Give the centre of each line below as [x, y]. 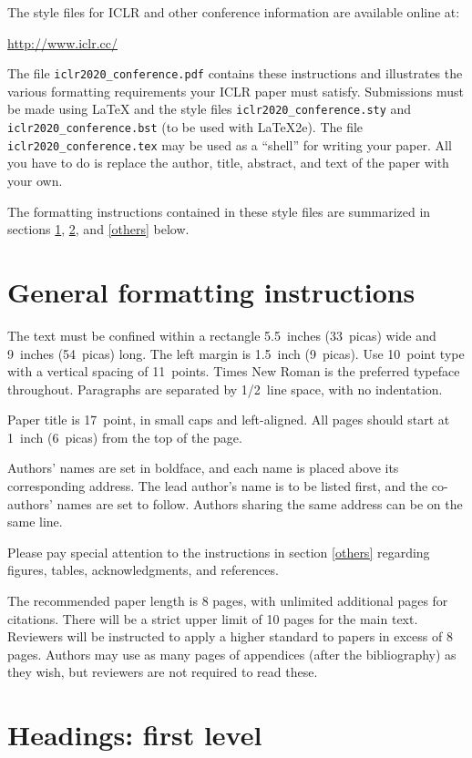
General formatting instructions [211, 291]
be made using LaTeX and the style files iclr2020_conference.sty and [210, 109]
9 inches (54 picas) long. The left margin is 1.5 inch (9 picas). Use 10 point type [236, 353]
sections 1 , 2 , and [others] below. [98, 229]
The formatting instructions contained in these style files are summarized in [219, 211]
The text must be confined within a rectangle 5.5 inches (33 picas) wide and [222, 335]
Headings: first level [135, 735]
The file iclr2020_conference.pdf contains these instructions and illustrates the [235, 73]
